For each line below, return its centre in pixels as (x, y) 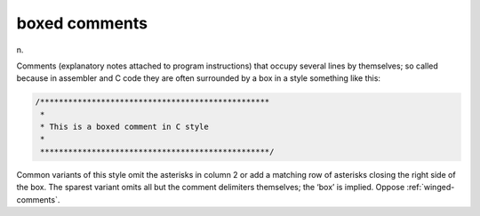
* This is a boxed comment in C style (124, 127)
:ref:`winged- (431, 188)
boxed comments (82, 23)
